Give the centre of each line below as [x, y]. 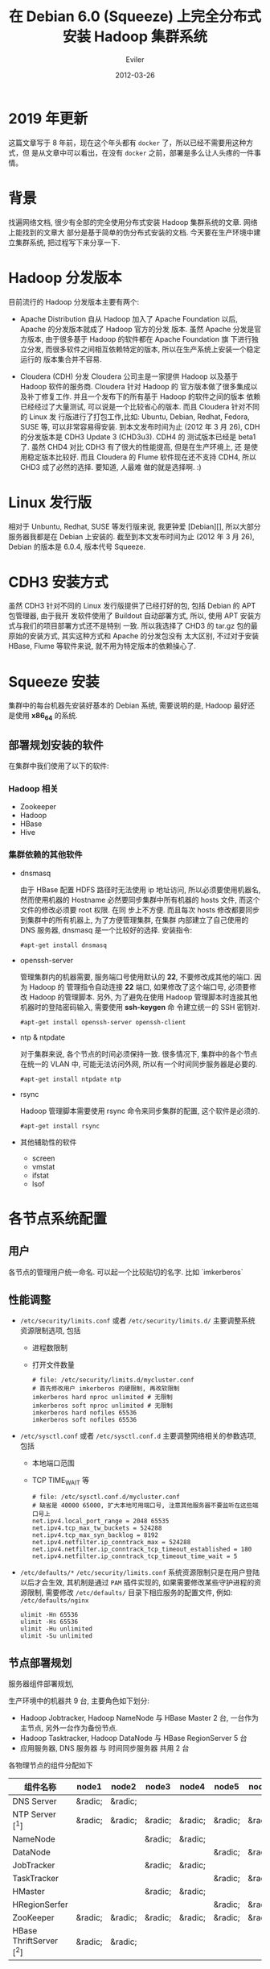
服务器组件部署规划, [41, 1684]
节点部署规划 [40, 1662]
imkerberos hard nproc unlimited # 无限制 [102, 1398]
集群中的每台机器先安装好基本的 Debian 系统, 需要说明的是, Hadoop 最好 [128, 705]
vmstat [43, 1166]
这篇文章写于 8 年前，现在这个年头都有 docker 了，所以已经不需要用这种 [127, 143]
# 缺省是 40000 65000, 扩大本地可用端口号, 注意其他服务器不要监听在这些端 [145, 1506]
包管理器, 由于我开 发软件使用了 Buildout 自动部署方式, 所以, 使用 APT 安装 [131, 616]
